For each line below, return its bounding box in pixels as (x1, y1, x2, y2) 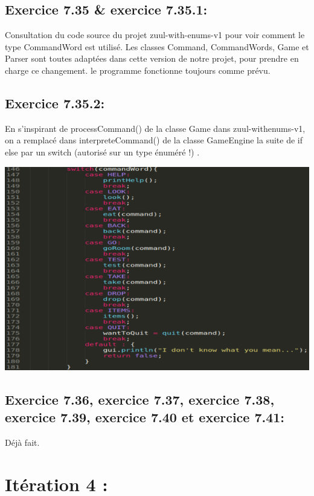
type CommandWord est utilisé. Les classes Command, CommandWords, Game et (5, 40, 309, 53)
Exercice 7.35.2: (5, 93, 105, 112)
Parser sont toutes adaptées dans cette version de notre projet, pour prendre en (5, 52, 299, 65)
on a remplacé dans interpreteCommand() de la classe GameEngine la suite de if (5, 134, 303, 146)
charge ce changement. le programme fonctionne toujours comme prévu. (5, 64, 271, 76)
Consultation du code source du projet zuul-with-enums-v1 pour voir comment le (5, 28, 305, 41)
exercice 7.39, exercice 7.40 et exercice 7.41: (5, 407, 285, 426)
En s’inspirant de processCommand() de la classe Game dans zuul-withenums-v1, (5, 122, 306, 134)
